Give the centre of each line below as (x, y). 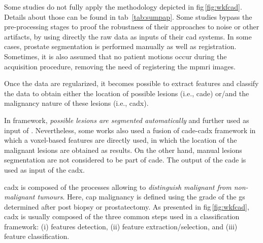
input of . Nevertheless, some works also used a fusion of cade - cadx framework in (130, 130)
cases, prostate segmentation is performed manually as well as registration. (120, 46)
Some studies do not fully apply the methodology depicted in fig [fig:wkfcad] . (123, 7)
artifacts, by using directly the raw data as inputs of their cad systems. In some (128, 36)
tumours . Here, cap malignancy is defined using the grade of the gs (141, 197)
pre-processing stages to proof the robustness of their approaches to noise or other (132, 27)
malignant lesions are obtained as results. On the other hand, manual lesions (123, 150)
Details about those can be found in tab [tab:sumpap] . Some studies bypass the (128, 16)
